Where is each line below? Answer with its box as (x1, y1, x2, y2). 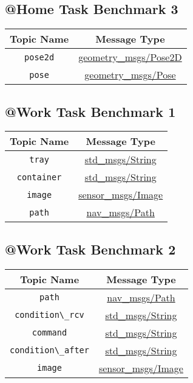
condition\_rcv (15, 310, 84, 320)
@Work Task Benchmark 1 (5, 102, 176, 121)
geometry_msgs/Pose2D (78, 50, 182, 65)
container (16, 172, 62, 182)
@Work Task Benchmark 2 (5, 239, 176, 258)
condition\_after (10, 345, 89, 356)
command (32, 328, 67, 338)
